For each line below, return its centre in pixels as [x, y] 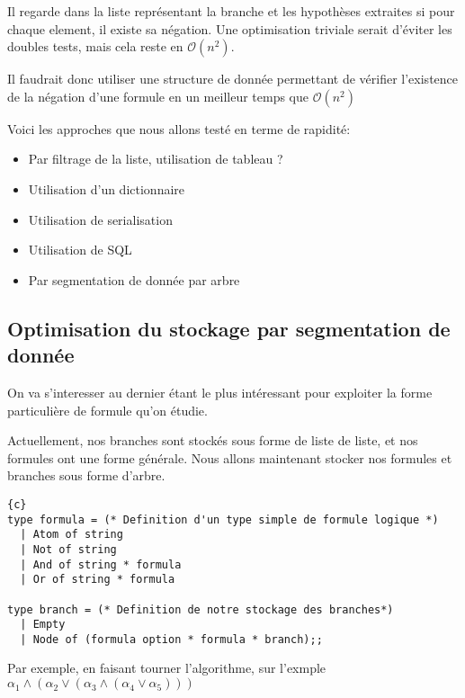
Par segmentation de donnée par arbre [134, 279]
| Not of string [68, 549]
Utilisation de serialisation [100, 219]
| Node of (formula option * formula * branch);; [171, 639]
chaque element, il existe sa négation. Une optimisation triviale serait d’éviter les [230, 28]
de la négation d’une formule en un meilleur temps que [158, 96]
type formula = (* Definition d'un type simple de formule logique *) [223, 519]
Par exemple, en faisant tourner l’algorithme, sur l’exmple [167, 668]
